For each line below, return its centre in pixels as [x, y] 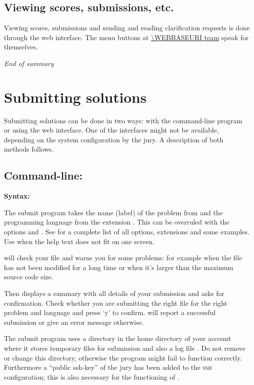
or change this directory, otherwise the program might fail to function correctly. [123, 357]
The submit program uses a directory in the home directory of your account [117, 338]
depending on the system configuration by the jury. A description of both [114, 139]
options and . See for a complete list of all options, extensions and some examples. [127, 232]
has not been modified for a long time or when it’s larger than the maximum [119, 267]
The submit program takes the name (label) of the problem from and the [113, 212]
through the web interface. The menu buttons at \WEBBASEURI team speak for [126, 37]
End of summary [29, 63]
